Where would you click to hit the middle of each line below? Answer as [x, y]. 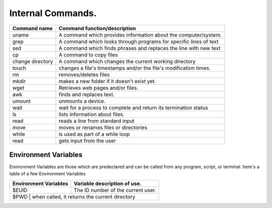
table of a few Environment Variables [47, 174]
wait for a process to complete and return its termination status [133, 107]
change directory [33, 61]
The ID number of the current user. [115, 190]
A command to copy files [88, 54]
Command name [32, 28]
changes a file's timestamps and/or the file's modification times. [135, 68]
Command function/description [97, 28]
